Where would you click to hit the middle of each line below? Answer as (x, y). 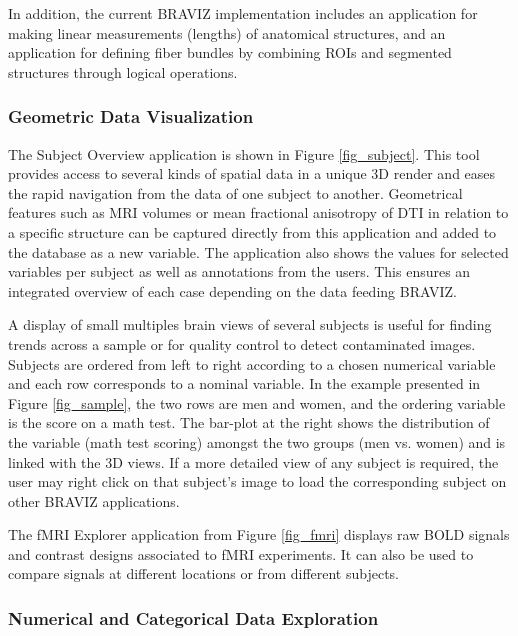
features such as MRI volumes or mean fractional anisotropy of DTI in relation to (258, 212)
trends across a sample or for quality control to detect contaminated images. (242, 343)
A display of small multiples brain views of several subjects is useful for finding (250, 324)
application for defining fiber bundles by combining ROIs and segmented (230, 52)
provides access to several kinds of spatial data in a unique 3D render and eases (252, 173)
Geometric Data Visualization (131, 116)
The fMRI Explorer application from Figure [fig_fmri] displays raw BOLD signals (259, 534)
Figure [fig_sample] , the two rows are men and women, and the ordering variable (257, 402)
